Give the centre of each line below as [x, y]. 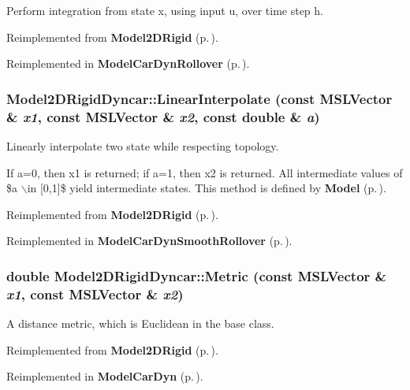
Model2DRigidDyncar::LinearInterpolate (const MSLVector [199, 98]
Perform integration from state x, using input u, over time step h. [165, 10]
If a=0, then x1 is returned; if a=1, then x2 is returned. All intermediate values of [205, 172]
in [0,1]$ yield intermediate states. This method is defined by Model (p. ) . [207, 188]
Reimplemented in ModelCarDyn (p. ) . [105, 376]
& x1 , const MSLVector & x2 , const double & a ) [163, 116]
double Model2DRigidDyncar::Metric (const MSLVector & [197, 275]
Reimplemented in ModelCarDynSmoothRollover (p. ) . [149, 241]
